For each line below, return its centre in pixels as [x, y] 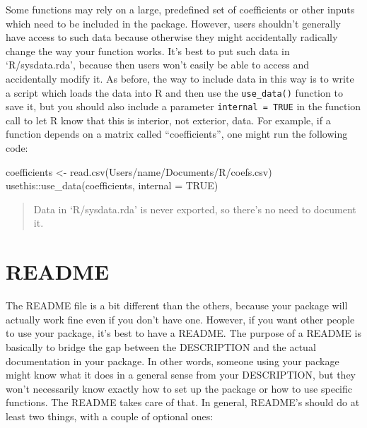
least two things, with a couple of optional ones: [110, 416]
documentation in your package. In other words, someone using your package [173, 361]
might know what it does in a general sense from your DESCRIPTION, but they [181, 375]
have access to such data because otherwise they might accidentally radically [172, 37]
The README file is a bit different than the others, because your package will [177, 305]
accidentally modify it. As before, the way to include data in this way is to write [180, 78]
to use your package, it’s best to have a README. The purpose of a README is [183, 333]
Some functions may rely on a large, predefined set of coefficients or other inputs [180, 9]
